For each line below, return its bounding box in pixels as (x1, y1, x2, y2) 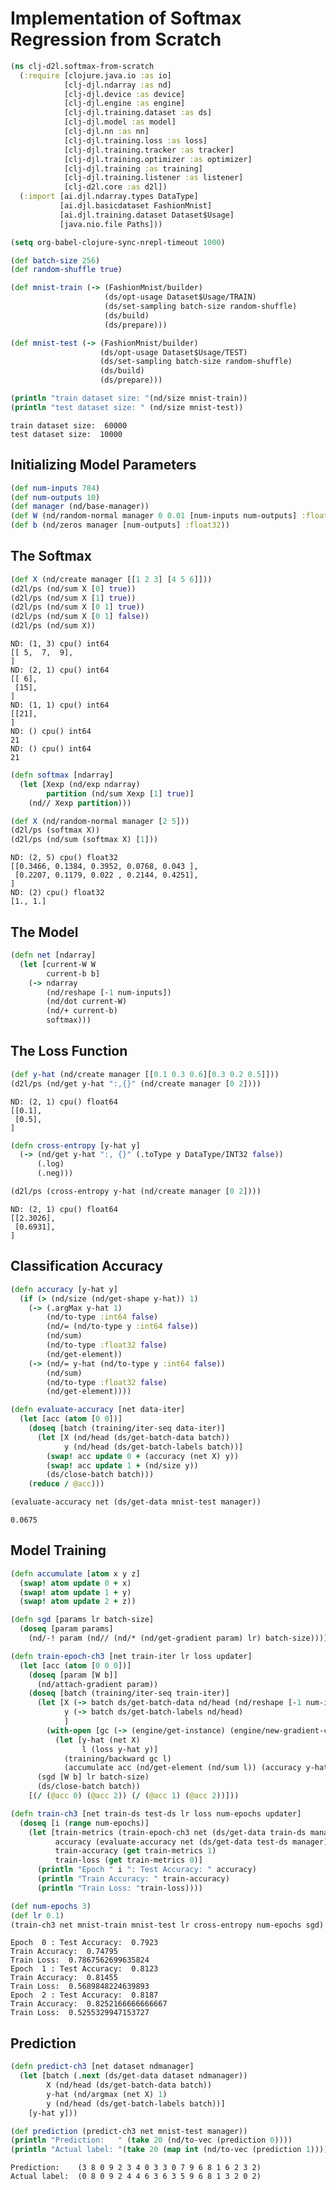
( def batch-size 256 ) (10, 255, 101, 266)
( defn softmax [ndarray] (10, 770, 114, 781)
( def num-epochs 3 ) (10, 1901, 92, 1911)
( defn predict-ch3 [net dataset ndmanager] (10, 2062, 195, 2072)
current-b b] (46, 968, 101, 979)
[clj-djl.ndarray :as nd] (63, 80, 172, 90)
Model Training (10, 1542, 107, 1559)
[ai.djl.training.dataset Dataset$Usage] (59, 210, 235, 220)
